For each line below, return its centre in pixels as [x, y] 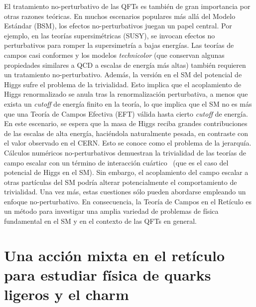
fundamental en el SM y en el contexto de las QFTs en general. [100, 221]
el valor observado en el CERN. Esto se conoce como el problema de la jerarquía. [128, 143]
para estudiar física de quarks [108, 275]
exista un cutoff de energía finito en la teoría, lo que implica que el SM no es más [128, 103]
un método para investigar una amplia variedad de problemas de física [111, 211]
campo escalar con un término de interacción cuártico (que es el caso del [116, 162]
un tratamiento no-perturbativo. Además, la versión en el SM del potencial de [123, 75]
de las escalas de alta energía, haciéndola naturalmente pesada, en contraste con [126, 133]
